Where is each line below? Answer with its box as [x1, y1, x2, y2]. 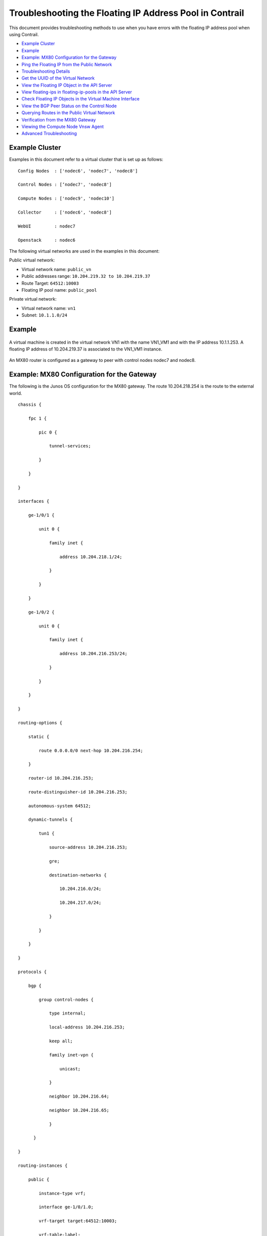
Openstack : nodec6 [18, 237, 76, 243]
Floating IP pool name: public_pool [21, 287, 97, 293]
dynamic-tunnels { [28, 817, 73, 823]
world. [9, 390, 22, 396]
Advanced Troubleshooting [21, 131, 77, 136]
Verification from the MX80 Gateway [21, 117, 96, 123]
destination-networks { [49, 872, 107, 878]
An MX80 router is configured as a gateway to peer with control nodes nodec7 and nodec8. [9, 357, 196, 363]
